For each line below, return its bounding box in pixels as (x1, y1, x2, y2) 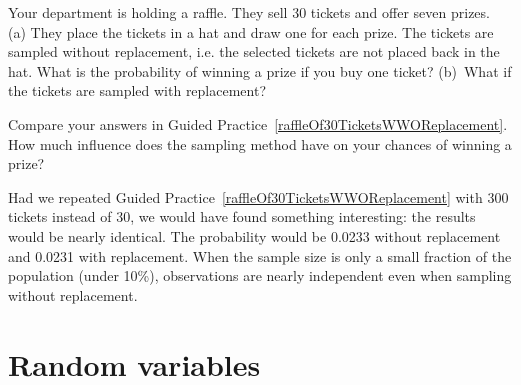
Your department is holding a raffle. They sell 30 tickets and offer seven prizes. (8, 2, 490, 22)
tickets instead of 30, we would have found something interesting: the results (8, 206, 476, 227)
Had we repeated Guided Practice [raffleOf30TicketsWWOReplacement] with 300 (8, 186, 509, 207)
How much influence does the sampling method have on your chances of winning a (8, 133, 512, 154)
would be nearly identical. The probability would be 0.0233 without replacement (8, 225, 501, 246)
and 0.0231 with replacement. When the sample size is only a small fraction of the (8, 245, 512, 266)
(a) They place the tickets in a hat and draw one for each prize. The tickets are (8, 21, 494, 42)
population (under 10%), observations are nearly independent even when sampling (8, 265, 512, 286)
